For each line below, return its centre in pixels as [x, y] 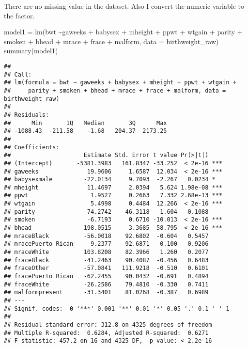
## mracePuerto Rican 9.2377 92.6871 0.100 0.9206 [106, 244]
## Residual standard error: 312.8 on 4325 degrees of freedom [108, 324]
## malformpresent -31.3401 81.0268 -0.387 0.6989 [106, 293]
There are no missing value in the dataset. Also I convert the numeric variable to [124, 6]
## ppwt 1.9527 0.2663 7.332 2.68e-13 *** [113, 196]
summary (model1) [31, 51]
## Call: [18, 74]
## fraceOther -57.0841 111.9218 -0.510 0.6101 [106, 268]
